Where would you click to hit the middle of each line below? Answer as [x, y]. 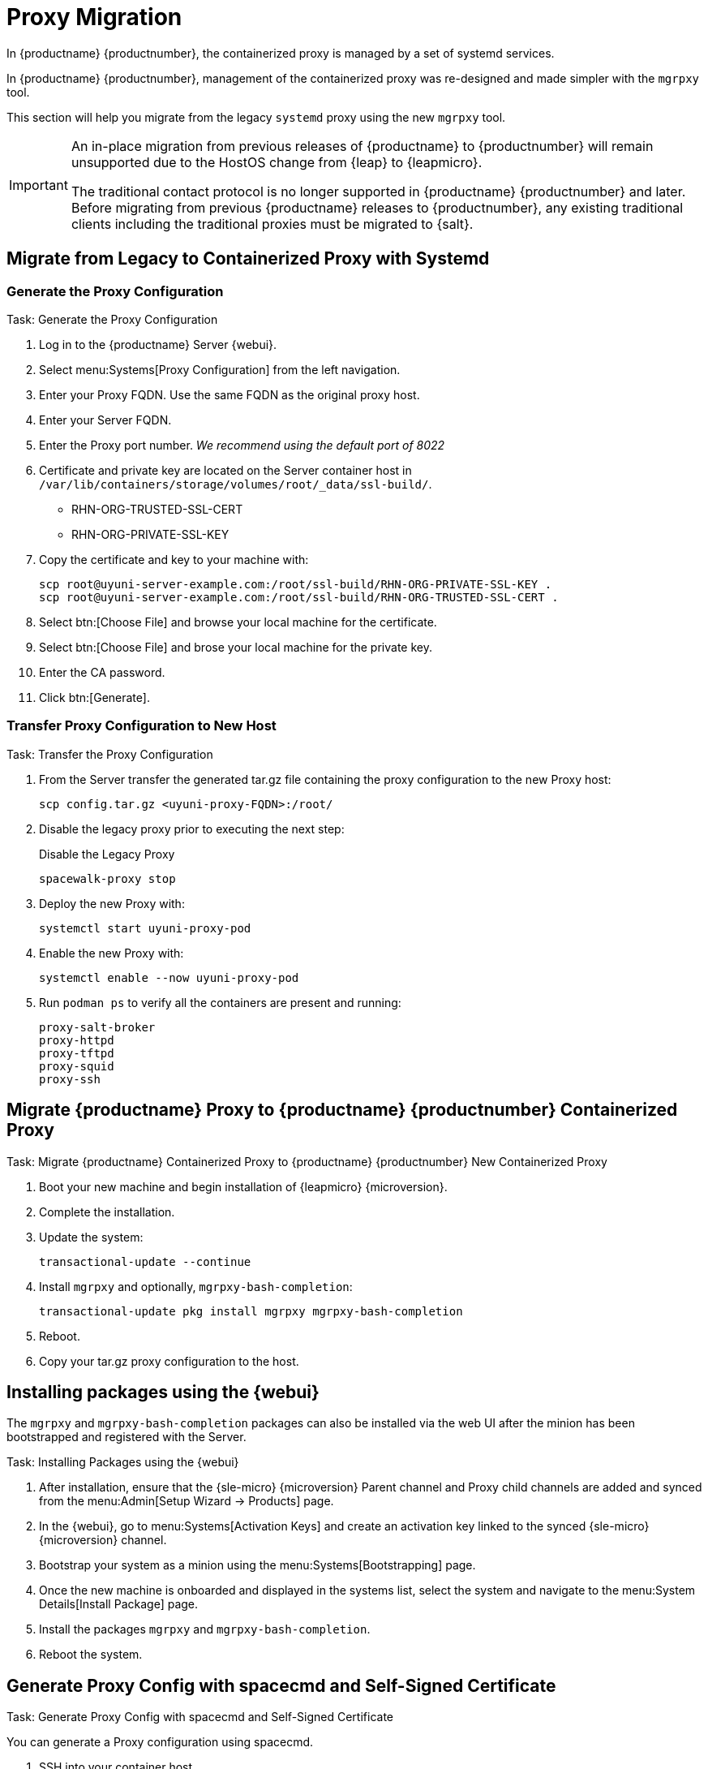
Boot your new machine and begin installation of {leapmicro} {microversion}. [243, 1186]
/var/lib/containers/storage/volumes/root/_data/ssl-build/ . [236, 484]
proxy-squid [77, 1066]
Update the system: [91, 1237]
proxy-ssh [70, 1079]
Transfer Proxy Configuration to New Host [142, 726]
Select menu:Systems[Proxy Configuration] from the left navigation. [220, 369]
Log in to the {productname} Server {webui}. [158, 344]
